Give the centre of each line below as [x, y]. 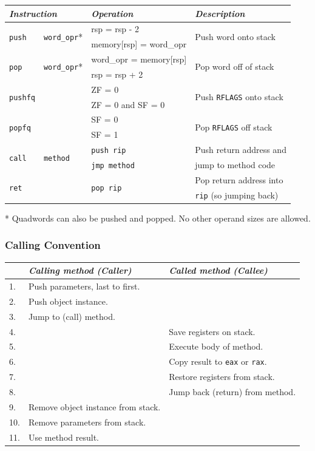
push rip [109, 151]
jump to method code [235, 165]
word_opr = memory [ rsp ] [139, 59]
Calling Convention [53, 245]
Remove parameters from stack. [87, 422]
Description [220, 13]
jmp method [113, 166]
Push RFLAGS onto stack [239, 97]
